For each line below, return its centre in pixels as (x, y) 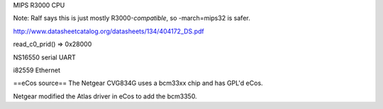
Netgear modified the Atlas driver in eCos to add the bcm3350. (105, 96)
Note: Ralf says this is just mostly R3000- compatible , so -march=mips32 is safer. (132, 18)
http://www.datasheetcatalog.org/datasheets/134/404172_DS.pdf (109, 31)
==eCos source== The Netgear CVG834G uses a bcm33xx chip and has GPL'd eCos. (138, 83)
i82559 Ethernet (37, 70)
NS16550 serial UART (44, 57)
